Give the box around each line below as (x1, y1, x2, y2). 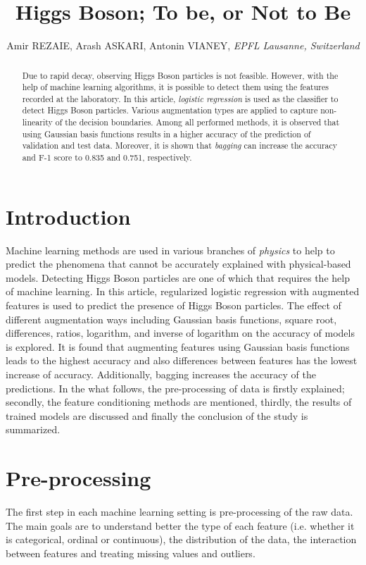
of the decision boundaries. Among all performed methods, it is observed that (55, 116, 340, 128)
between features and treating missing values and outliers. (6, 545, 255, 560)
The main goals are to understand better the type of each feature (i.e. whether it (6, 518, 355, 533)
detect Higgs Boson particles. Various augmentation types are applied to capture (22, 104, 318, 116)
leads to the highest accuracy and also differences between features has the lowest (6, 353, 358, 368)
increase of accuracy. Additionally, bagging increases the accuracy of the (6, 367, 316, 382)
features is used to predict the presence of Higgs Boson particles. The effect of (6, 298, 341, 313)
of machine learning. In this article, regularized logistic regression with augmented (6, 284, 360, 299)
